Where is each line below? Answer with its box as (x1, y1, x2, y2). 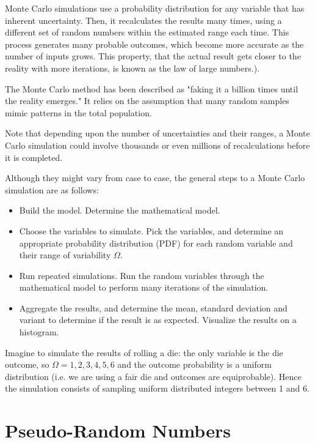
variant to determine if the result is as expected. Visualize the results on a (19, 313, 297, 326)
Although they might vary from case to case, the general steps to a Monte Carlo (5, 171, 305, 184)
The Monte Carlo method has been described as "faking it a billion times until (5, 82, 299, 95)
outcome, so (5, 358, 49, 371)
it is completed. (5, 151, 63, 163)
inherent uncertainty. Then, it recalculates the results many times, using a (5, 13, 282, 26)
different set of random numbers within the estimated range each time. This (5, 26, 289, 39)
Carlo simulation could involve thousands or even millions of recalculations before (5, 138, 310, 151)
